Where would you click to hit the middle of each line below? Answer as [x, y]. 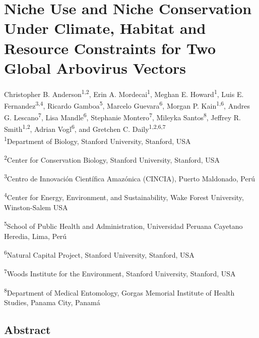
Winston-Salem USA [36, 207]
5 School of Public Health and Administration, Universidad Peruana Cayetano [123, 225]
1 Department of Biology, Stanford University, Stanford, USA [98, 140]
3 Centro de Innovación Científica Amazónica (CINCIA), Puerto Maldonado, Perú [129, 178]
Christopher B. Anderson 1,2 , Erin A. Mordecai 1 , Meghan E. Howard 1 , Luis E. [124, 93]
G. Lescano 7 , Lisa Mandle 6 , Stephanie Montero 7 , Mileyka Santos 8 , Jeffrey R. [122, 116]
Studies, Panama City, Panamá [52, 302]
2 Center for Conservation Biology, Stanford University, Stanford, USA [112, 159]
